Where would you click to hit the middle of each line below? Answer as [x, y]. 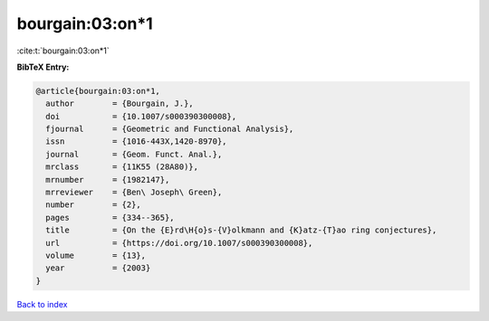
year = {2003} [98, 268]
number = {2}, [94, 205]
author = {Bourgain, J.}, [120, 104]
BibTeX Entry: [43, 67]
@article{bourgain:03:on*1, [98, 91]
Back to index [42, 304]
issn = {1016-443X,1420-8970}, [136, 142]
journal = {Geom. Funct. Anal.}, [134, 154]
